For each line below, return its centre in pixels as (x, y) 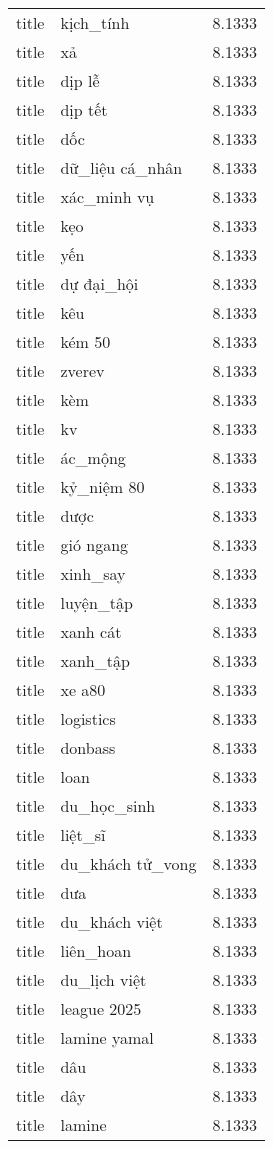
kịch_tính (95, 22)
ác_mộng (93, 457)
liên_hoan (96, 950)
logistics (88, 718)
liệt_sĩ (83, 834)
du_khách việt (111, 921)
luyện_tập (96, 602)
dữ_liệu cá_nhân (121, 167)
